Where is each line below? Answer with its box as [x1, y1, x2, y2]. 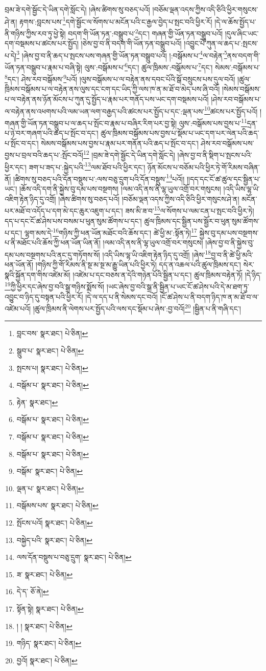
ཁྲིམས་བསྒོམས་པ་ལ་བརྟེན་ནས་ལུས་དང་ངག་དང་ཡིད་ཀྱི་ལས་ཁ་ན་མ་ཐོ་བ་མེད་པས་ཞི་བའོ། [5, 83, 220, 94]
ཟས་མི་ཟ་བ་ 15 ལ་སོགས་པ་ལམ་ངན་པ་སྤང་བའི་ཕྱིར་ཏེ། [125, 204, 254, 216]
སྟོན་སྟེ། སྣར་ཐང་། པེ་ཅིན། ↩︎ [16, 603, 84, 614]
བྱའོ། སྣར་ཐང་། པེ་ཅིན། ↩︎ [16, 655, 78, 665]
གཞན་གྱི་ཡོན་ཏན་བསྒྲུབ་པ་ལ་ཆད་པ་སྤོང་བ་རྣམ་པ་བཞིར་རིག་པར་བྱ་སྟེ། [5, 117, 177, 128]
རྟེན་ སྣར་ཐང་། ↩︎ [16, 396, 58, 407]
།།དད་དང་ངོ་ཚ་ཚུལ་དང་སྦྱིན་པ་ [186, 173, 260, 184]
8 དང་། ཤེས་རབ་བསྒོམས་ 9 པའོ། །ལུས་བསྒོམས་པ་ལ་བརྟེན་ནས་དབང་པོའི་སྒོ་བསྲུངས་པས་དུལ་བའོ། [5, 72, 235, 84]
